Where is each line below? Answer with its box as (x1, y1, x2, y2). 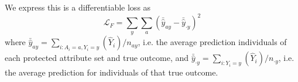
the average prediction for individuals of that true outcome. (5, 66, 218, 78)
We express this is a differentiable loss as (5, 1, 151, 13)
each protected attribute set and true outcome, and (5, 52, 189, 64)
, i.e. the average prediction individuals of (138, 36, 287, 48)
